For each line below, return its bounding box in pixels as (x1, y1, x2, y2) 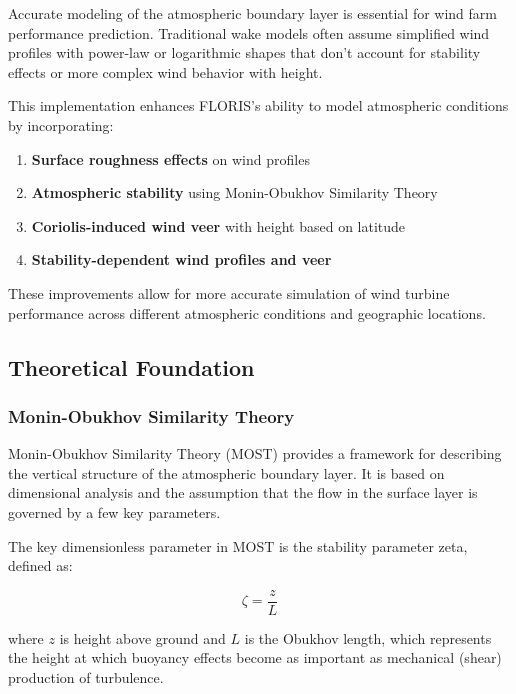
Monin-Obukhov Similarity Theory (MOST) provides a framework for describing (8, 443, 502, 464)
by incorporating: (8, 114, 114, 135)
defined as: (8, 555, 73, 576)
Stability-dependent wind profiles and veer (31, 249, 332, 270)
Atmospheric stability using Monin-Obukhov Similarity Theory (31, 182, 438, 203)
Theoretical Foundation (8, 351, 255, 382)
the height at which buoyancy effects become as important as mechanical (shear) (8, 647, 502, 668)
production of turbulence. (8, 666, 164, 687)
